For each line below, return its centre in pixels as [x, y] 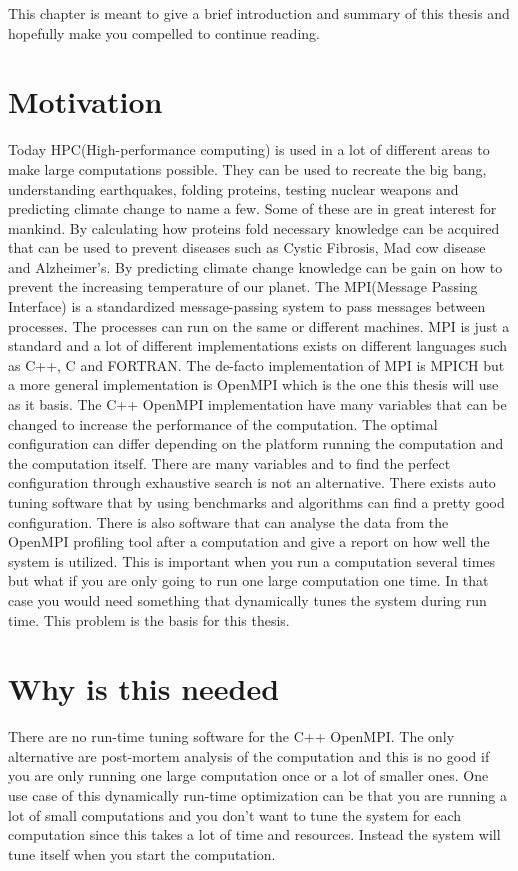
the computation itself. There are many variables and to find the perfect [229, 462]
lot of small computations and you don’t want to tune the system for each [234, 814]
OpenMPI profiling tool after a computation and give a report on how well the [249, 541]
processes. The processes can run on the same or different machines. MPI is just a [259, 325]
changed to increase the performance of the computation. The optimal [223, 423]
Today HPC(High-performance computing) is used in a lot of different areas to [249, 149]
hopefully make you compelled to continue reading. [164, 32]
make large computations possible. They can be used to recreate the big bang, [247, 168]
